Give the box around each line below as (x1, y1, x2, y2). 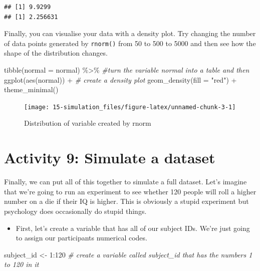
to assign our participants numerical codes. (16, 232, 147, 243)
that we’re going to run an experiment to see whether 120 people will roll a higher (4, 186, 256, 196)
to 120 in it (4, 259, 39, 269)
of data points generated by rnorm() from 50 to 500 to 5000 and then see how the (4, 38, 256, 48)
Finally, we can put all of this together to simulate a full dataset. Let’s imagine (4, 176, 247, 187)
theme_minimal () (4, 84, 59, 95)
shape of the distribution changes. (4, 48, 108, 58)
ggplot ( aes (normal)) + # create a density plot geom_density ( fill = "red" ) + (4, 74, 237, 85)
